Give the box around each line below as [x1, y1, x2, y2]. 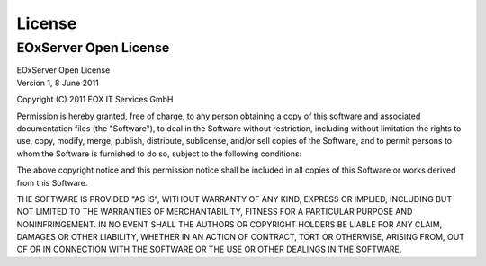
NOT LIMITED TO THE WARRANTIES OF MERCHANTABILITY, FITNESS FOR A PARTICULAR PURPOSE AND [16, 207, 413, 217]
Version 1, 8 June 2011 [16, 77, 99, 88]
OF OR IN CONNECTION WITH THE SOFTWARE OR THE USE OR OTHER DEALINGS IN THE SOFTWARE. [16, 244, 402, 255]
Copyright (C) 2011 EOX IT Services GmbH [16, 94, 174, 105]
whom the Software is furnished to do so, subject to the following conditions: [16, 148, 302, 159]
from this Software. [16, 177, 88, 188]
